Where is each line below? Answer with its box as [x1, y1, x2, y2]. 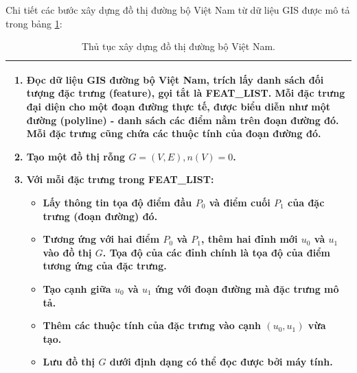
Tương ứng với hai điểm [43, 232, 160, 246]
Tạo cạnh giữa [43, 281, 111, 296]
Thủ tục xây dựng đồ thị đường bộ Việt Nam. [82, 39, 275, 53]
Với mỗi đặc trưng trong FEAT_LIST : [26, 172, 214, 186]
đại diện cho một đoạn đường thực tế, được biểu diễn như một [26, 99, 331, 113]
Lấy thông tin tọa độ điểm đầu [43, 195, 192, 209]
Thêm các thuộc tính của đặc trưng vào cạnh [43, 318, 262, 333]
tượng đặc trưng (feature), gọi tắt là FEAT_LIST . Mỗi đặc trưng [26, 86, 345, 100]
